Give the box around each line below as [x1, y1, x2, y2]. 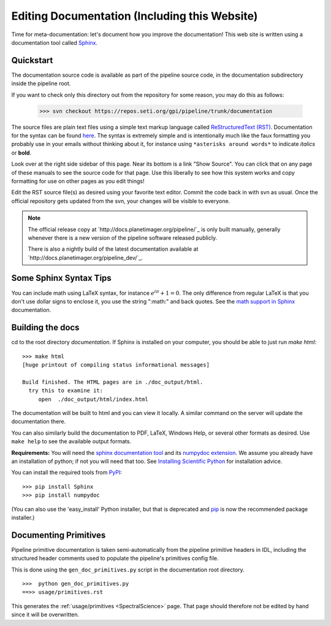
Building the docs [11, 323, 80, 333]
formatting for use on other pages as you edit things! [11, 177, 145, 185]
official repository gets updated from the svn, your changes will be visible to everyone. [11, 197, 230, 205]
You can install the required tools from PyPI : [11, 469, 123, 476]
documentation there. [11, 418, 66, 426]
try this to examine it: [28, 387, 104, 394]
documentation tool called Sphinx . [11, 39, 98, 46]
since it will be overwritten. [11, 611, 80, 619]
